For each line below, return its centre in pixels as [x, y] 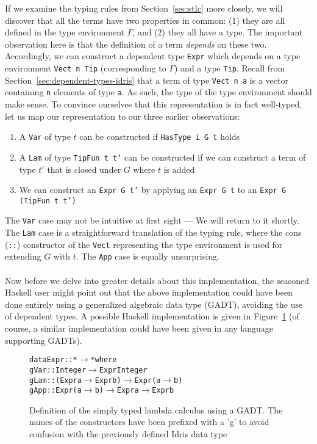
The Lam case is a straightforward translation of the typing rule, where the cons [153, 232]
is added [179, 169]
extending [23, 256]
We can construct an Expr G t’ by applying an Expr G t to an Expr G [153, 190]
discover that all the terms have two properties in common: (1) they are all [145, 20]
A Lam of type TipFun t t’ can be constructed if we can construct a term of [162, 157]
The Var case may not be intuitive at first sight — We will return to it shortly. [152, 220]
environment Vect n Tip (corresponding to [86, 68]
